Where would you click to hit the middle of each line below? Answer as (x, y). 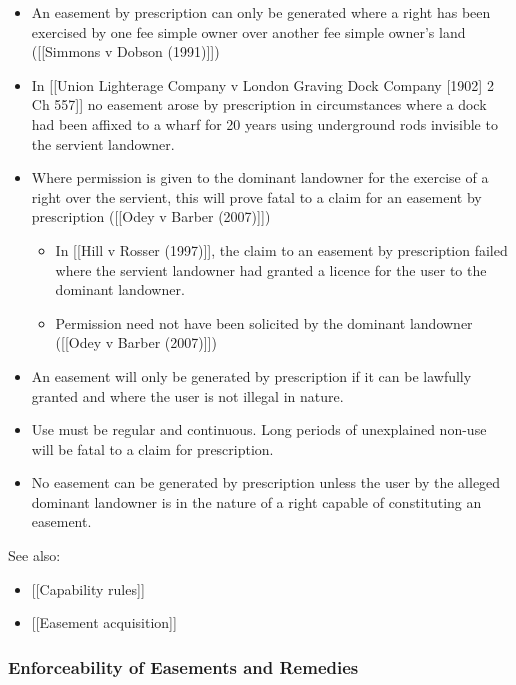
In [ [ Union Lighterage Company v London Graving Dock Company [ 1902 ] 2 (262, 84)
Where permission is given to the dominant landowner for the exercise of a (260, 177)
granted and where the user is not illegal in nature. (187, 395)
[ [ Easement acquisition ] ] (104, 622)
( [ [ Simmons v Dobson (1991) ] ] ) (125, 51)
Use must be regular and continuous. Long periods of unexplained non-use (259, 429)
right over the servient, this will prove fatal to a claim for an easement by (256, 196)
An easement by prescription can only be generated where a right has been (261, 12)
